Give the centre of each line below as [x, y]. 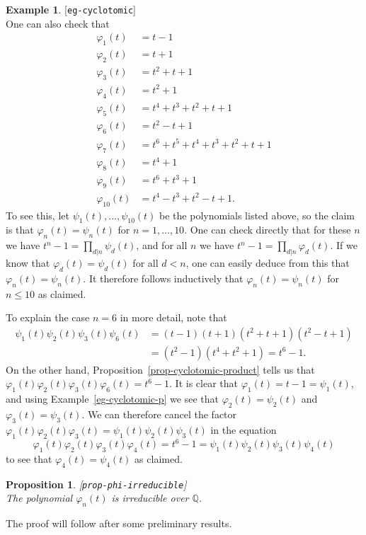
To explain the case [48, 317]
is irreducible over [150, 498]
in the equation [244, 429]
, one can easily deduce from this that [268, 262]
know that [28, 262]
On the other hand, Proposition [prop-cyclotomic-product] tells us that [160, 369]
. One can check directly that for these [268, 230]
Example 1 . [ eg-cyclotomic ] [71, 9]
